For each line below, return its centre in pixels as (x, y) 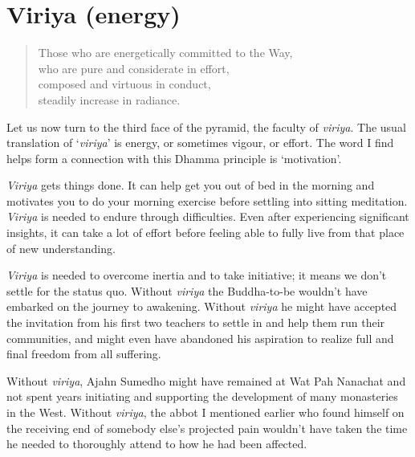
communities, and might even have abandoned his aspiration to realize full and (200, 338)
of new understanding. (61, 248)
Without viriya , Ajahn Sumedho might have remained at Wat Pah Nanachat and (206, 380)
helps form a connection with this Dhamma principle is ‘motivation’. (174, 158)
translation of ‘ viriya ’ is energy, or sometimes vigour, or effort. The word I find (200, 143)
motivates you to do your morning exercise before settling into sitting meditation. (207, 200)
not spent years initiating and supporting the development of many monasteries (202, 396)
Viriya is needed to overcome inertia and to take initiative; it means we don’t (197, 275)
